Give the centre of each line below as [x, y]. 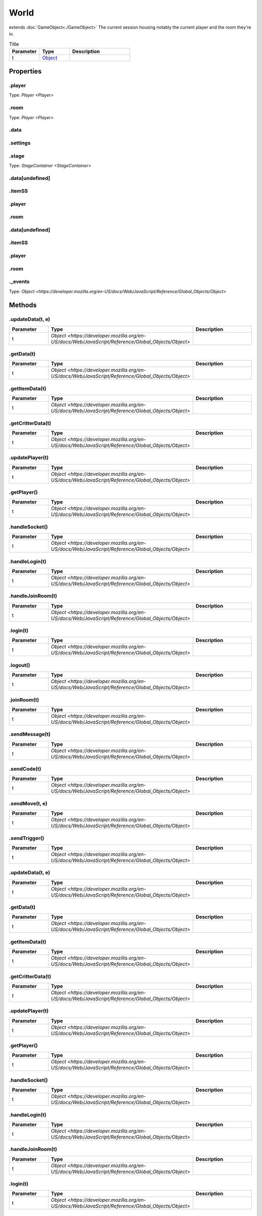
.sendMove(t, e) [28, 804]
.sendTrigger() [27, 838]
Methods [23, 305]
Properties [25, 71]
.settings [20, 143]
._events [19, 282]
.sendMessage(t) [30, 734]
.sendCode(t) [25, 769]
